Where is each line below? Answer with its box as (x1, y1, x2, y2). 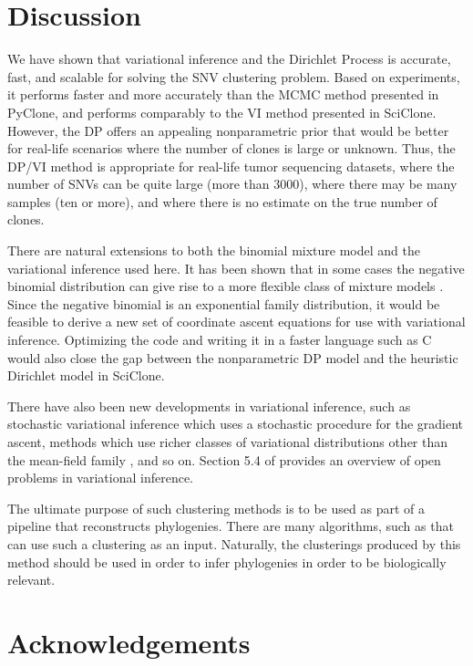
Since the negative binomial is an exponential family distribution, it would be (7, 294, 440, 313)
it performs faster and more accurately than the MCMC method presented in (7, 85, 439, 104)
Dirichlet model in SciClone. (7, 366, 165, 385)
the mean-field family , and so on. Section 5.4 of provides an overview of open (7, 450, 441, 469)
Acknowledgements (7, 623, 251, 661)
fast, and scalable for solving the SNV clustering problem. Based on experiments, (7, 67, 460, 86)
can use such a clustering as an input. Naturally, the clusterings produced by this (7, 534, 461, 553)
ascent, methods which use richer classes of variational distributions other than (7, 432, 448, 451)
